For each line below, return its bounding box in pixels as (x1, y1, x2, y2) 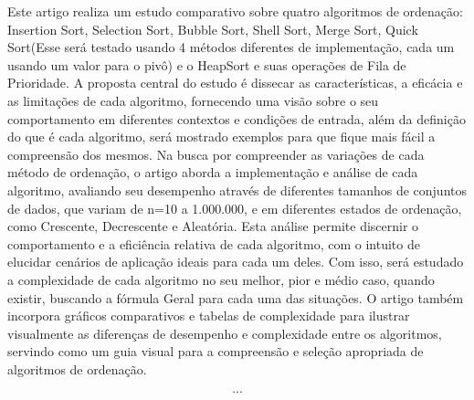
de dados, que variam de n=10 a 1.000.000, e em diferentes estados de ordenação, (7, 198, 462, 217)
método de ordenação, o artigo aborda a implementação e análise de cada (7, 163, 418, 182)
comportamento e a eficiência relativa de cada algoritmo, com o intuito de (7, 234, 420, 253)
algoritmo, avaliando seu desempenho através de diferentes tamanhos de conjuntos (7, 180, 468, 199)
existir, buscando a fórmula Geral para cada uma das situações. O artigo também (7, 288, 464, 307)
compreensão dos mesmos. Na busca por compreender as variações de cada (7, 144, 425, 163)
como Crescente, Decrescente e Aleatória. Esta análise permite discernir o (7, 216, 419, 236)
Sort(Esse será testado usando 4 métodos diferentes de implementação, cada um (7, 37, 455, 57)
